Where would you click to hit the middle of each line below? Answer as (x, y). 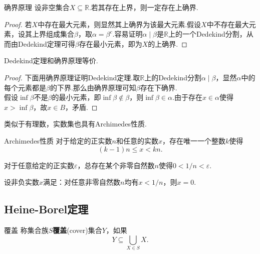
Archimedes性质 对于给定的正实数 (58, 140)
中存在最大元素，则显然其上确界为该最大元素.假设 (119, 24)
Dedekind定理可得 (46, 43)
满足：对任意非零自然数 (82, 182)
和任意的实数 (137, 140)
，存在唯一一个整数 (194, 140)
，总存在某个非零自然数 (116, 165)
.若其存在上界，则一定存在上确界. (144, 7)
